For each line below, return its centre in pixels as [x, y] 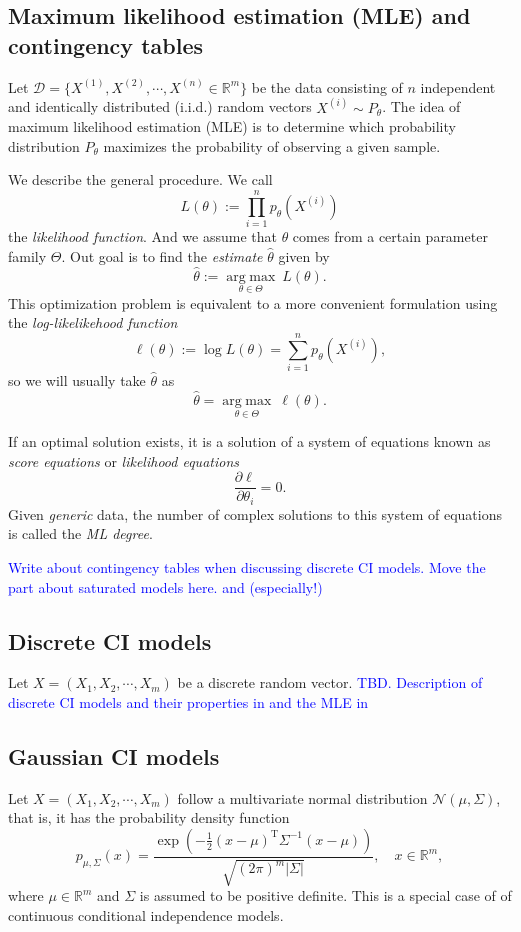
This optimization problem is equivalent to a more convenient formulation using [253, 302]
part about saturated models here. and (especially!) [165, 586]
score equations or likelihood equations [123, 460]
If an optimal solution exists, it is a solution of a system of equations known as [249, 441]
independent [458, 86]
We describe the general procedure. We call [140, 179]
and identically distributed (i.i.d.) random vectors [160, 106]
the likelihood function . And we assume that [142, 236]
